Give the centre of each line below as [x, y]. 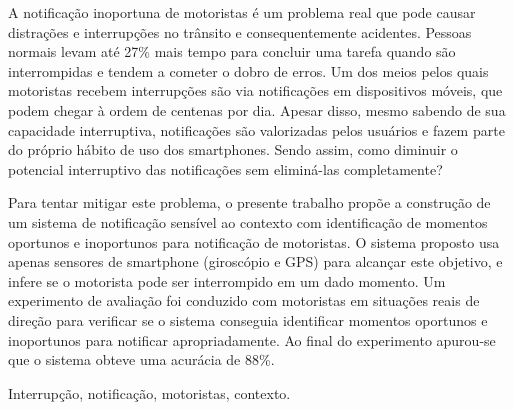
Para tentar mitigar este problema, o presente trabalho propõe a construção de [249, 202]
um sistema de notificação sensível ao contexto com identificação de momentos [248, 221]
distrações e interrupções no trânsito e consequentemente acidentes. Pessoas [240, 31]
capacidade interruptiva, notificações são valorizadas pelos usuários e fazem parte [256, 129]
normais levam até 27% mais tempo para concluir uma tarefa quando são [232, 51]
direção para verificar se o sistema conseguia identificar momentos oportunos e [248, 319]
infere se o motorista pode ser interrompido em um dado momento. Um [227, 280]
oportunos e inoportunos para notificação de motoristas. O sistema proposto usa [254, 241]
